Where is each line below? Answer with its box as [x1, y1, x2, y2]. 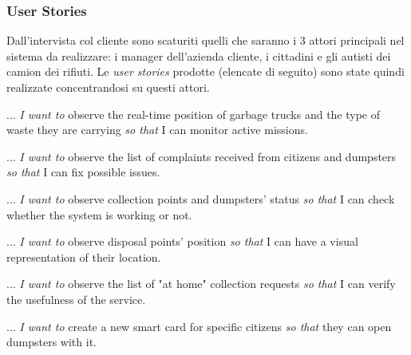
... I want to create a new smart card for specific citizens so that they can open [6, 318, 392, 334]
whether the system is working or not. [6, 206, 192, 223]
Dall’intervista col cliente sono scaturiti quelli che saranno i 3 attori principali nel [6, 32, 405, 49]
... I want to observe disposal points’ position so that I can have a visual [6, 233, 358, 250]
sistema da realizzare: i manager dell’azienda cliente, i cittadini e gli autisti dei [6, 47, 391, 64]
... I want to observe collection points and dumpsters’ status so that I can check [6, 190, 395, 207]
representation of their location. [6, 248, 161, 265]
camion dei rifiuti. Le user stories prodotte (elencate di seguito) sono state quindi [6, 63, 405, 80]
